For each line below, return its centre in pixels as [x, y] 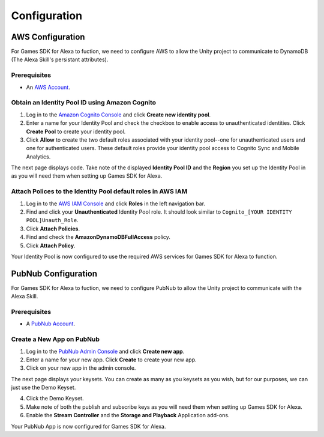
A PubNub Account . [50, 324]
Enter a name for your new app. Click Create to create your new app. [112, 360]
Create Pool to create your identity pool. [76, 131]
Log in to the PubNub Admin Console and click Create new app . [105, 351]
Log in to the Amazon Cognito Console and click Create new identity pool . [118, 115]
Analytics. [38, 157]
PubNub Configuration [54, 273]
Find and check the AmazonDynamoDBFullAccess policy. [98, 237]
